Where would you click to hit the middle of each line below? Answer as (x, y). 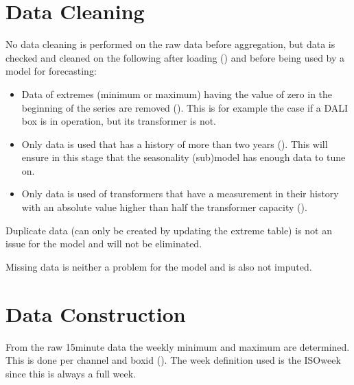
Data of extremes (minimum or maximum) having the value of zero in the (177, 94)
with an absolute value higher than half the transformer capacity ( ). (164, 207)
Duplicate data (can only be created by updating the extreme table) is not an (169, 230)
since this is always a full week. (71, 373)
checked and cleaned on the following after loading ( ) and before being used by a (175, 57)
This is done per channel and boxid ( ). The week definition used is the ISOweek (173, 360)
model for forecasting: (51, 71)
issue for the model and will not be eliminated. (104, 244)
